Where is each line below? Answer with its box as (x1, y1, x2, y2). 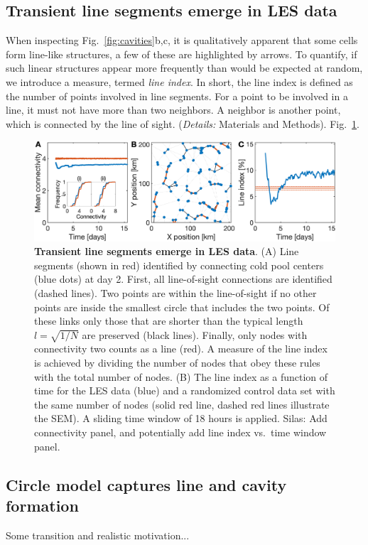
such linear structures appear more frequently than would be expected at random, (6, 60, 363, 75)
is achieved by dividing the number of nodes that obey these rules (34, 355, 320, 370)
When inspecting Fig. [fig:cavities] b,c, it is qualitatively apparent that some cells (6, 33, 358, 48)
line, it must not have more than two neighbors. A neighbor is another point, (6, 102, 341, 117)
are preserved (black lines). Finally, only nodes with (82, 327, 308, 342)
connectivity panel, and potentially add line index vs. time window (34, 425, 327, 440)
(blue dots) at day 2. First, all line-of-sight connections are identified (34, 271, 332, 286)
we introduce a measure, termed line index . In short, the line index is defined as (6, 74, 353, 89)
